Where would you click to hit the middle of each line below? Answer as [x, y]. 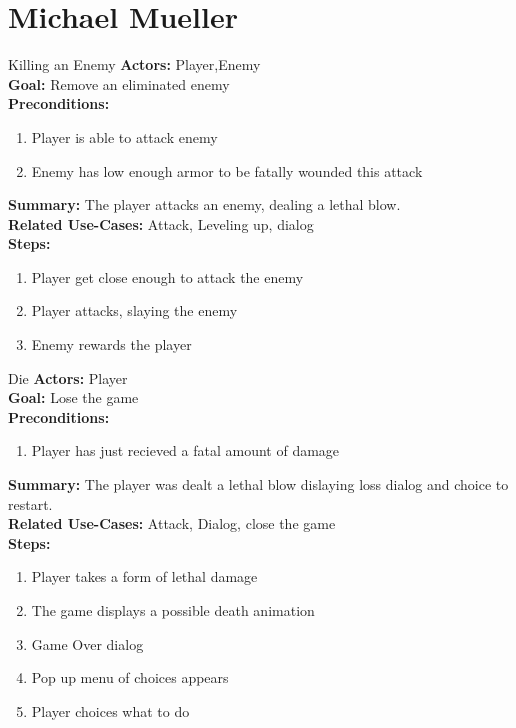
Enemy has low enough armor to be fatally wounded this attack [227, 170]
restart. [30, 503]
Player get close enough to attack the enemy [167, 276]
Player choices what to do [110, 710]
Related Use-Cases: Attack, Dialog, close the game [172, 523]
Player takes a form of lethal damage [144, 576]
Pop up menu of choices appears [130, 677]
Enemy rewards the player [111, 344]
